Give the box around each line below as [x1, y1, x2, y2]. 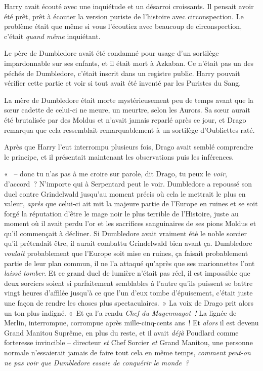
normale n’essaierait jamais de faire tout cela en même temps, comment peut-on [4, 347, 251, 357]
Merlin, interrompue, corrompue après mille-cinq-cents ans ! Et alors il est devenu [4, 317, 259, 328]
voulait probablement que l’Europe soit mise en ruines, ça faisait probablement [4, 248, 248, 258]
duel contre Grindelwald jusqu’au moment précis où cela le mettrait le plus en [4, 188, 246, 199]
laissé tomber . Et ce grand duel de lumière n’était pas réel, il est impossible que [4, 268, 250, 278]
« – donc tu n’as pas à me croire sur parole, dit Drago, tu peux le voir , [4, 168, 227, 179]
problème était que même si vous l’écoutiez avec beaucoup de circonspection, [4, 21, 242, 31]
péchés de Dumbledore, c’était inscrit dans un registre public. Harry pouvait [4, 67, 240, 78]
